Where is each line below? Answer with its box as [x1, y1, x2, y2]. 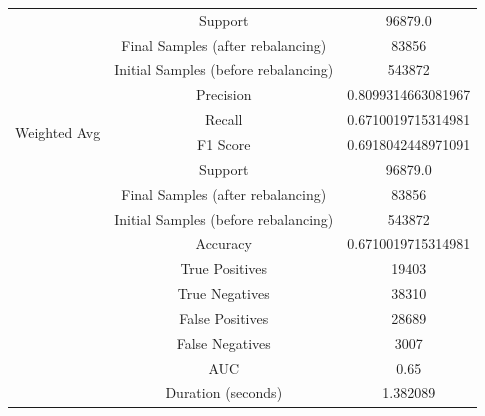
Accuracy [195, 233, 252, 254]
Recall [204, 109, 243, 130]
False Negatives [176, 332, 271, 353]
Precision [195, 84, 252, 105]
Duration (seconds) [165, 382, 283, 403]
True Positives [180, 258, 268, 279]
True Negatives [177, 283, 270, 304]
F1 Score [197, 133, 251, 154]
